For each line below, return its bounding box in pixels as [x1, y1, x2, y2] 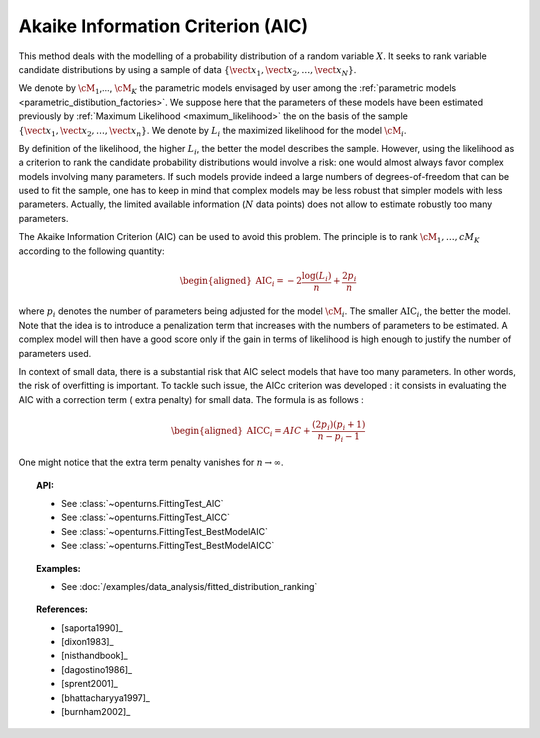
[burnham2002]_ [61, 706, 131, 718]
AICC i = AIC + [246, 425, 311, 439]
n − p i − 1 [317, 430, 360, 444]
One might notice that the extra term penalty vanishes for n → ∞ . [18, 456, 284, 469]
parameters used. [18, 347, 92, 359]
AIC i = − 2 [255, 275, 302, 289]
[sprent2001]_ [61, 678, 119, 690]
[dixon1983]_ [61, 636, 114, 648]
